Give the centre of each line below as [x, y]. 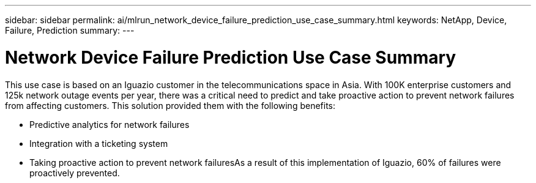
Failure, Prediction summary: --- [70, 30]
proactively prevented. [75, 173]
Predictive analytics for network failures [110, 124]
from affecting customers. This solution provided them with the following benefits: [170, 105]
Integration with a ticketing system [99, 143]
